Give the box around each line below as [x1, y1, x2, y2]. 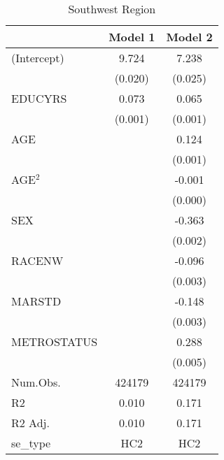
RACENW [11, 252, 64, 268]
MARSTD [11, 293, 62, 309]
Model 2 [166, 29, 213, 45]
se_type [11, 435, 51, 451]
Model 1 [108, 29, 155, 45]
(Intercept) [11, 50, 64, 66]
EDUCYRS [11, 90, 67, 106]
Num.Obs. [11, 374, 61, 390]
